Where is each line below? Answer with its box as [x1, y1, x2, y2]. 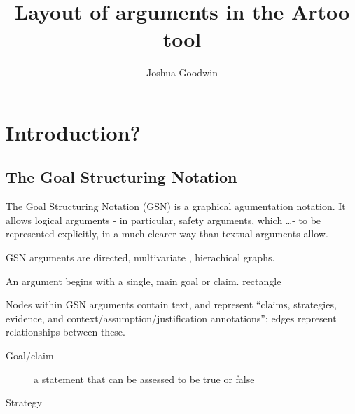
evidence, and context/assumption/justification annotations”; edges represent [6, 310, 337, 325]
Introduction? [6, 118, 141, 146]
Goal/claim [6, 348, 54, 363]
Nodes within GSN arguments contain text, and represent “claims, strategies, [6, 297, 337, 312]
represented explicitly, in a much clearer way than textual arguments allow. [6, 226, 328, 241]
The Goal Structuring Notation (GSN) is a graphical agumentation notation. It [6, 199, 346, 214]
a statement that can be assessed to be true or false [34, 371, 255, 386]
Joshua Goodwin [146, 65, 218, 80]
